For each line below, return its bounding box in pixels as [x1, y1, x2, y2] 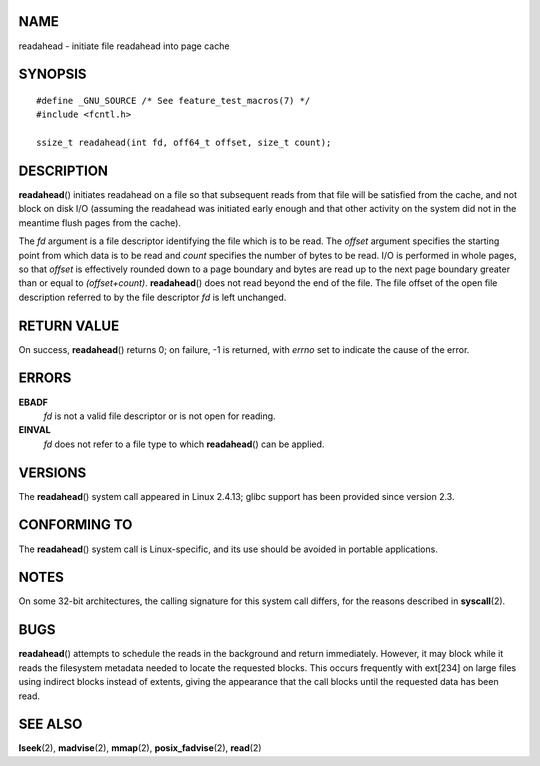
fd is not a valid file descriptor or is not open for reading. [43, 410, 276, 422]
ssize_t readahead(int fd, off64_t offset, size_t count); [36, 137, 332, 149]
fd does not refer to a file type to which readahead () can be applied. [43, 438, 325, 450]
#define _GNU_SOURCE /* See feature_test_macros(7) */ [36, 95, 311, 106]
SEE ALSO [18, 716, 83, 733]
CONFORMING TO [18, 516, 133, 534]
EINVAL [18, 424, 51, 436]
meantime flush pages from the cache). [18, 216, 182, 229]
